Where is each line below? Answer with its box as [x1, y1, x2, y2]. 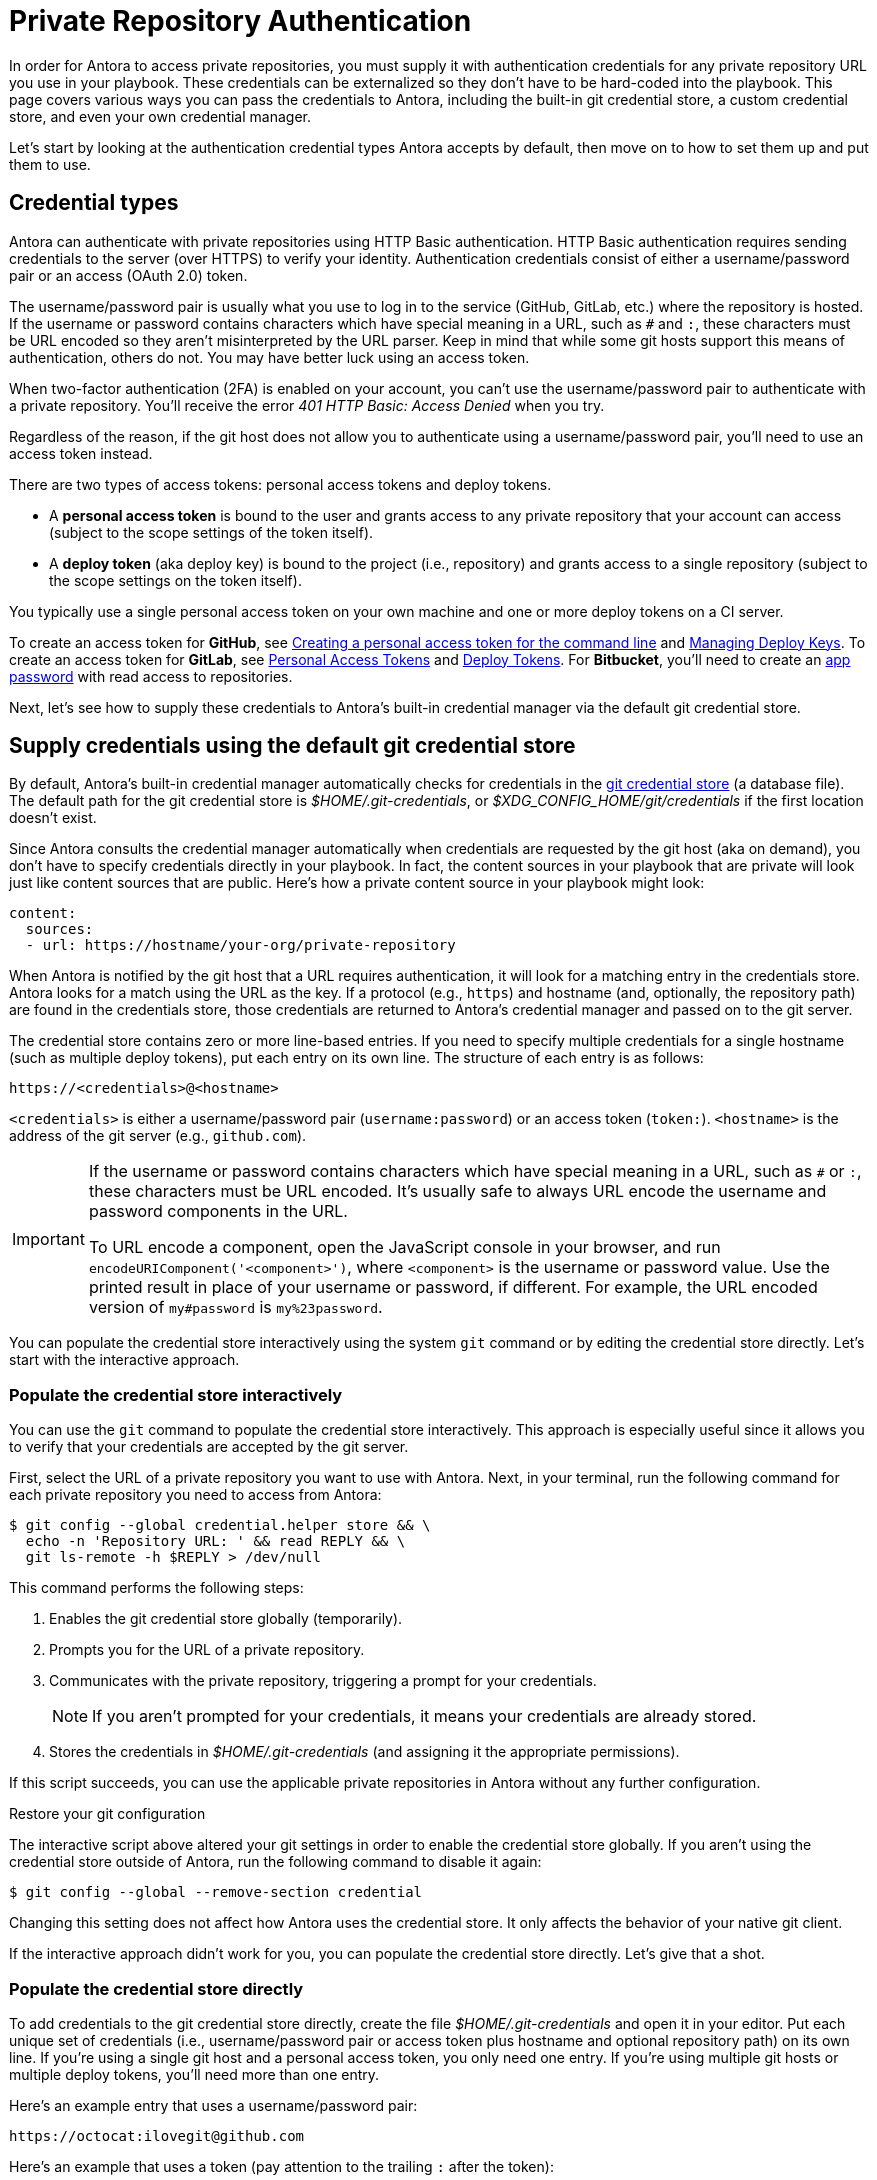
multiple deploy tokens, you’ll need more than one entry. [9, 2065, 380, 2083]
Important [12, 1229, 85, 1250]
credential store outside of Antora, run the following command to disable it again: [9, 1853, 542, 1871]
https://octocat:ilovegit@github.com [9, 2127, 305, 2144]
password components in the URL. [88, 1201, 348, 1222]
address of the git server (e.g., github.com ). [9, 1127, 307, 1145]
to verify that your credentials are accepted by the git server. [9, 1438, 409, 1456]
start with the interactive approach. [9, 1351, 240, 1369]
